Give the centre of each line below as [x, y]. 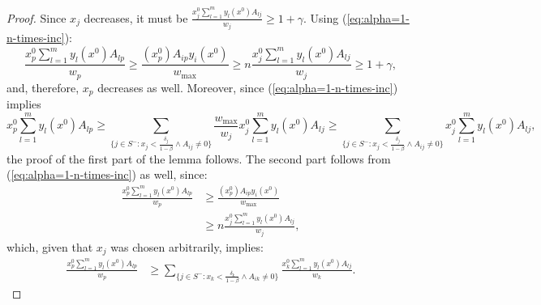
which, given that [50, 246]
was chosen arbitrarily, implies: [187, 246]
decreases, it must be [136, 17]
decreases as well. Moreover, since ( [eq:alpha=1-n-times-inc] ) [248, 87]
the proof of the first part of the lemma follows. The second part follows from [199, 158]
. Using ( [325, 17]
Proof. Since [36, 17]
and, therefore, [43, 87]
